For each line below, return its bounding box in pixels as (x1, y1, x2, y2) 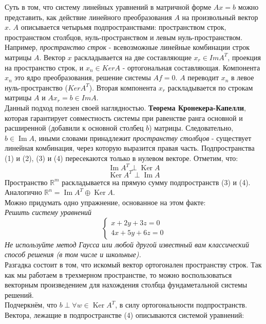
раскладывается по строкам (167, 82, 253, 93)
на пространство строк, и (5, 62, 84, 73)
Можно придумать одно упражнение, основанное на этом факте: (5, 196, 206, 207)
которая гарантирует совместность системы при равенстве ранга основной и (5, 112, 243, 123)
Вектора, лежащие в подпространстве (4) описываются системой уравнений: (5, 310, 244, 320)
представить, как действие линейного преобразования (5, 11, 172, 22)
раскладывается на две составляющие (74, 51, 192, 62)
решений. (5, 289, 34, 300)
